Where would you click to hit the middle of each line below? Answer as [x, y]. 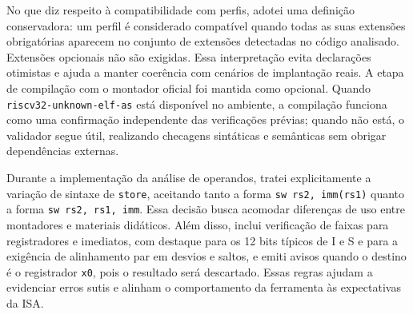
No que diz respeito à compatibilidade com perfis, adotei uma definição [181, 10]
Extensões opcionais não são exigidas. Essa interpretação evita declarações [189, 56]
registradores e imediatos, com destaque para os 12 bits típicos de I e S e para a [202, 240]
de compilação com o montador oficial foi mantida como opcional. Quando [189, 87]
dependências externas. [63, 151]
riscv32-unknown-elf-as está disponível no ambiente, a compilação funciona [197, 103]
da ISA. [25, 302]
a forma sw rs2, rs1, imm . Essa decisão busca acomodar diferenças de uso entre [206, 209]
